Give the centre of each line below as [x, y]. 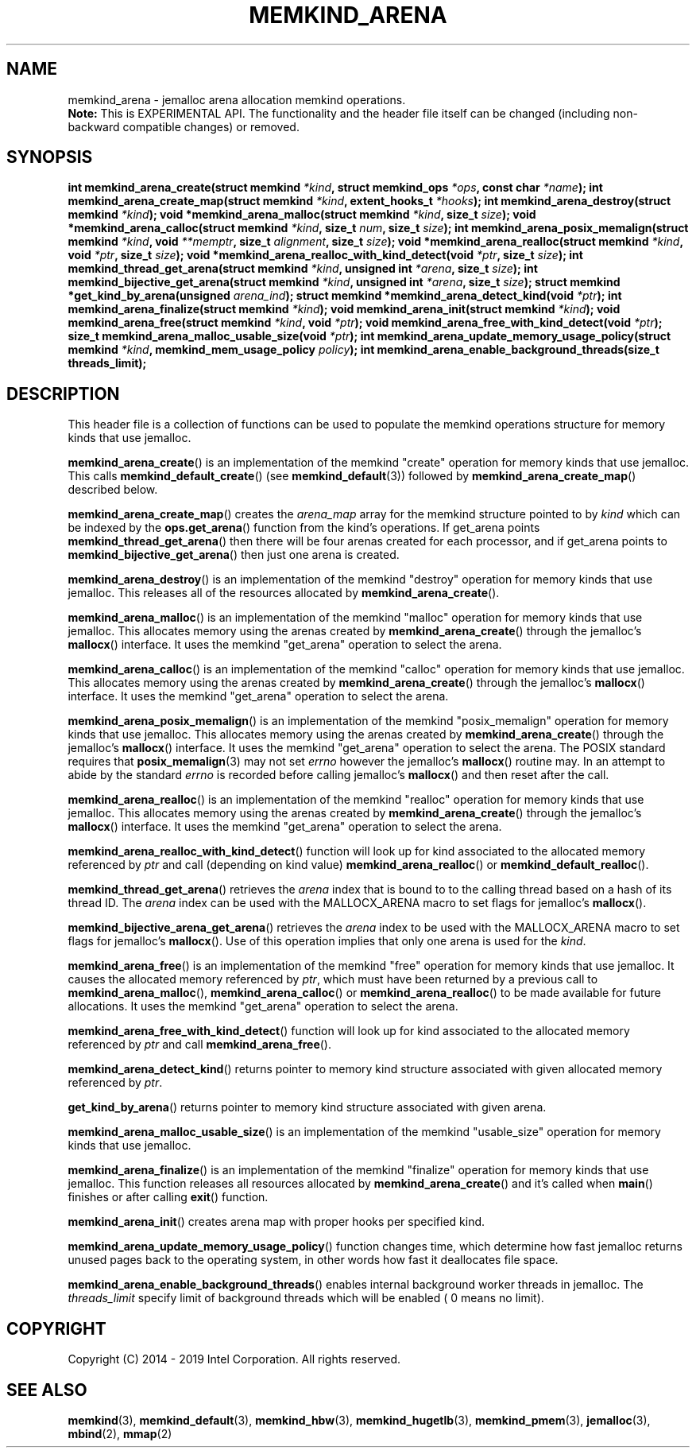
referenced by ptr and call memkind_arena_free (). [199, 1045]
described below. [113, 490]
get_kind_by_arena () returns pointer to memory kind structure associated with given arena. [307, 1107]
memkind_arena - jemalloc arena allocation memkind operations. [237, 99]
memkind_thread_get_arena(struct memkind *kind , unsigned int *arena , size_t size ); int [303, 269]
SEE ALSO [47, 1390]
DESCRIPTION [63, 394]
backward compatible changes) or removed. [184, 126]
